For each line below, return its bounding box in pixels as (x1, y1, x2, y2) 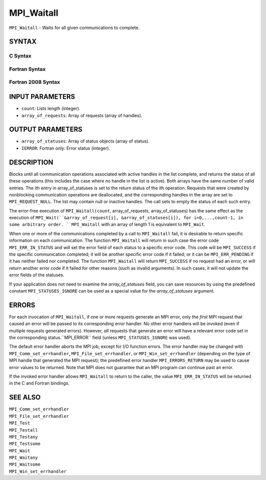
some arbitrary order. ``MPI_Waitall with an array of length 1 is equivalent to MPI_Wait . (9, 222, 205, 227)
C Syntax (9, 52, 32, 59)
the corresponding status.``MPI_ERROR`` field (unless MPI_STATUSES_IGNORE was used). (9, 334, 192, 340)
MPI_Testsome (9, 441, 41, 446)
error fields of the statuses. (9, 272, 65, 278)
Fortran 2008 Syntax (9, 79, 60, 86)
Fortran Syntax (9, 66, 46, 73)
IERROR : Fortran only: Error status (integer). (21, 145, 110, 151)
